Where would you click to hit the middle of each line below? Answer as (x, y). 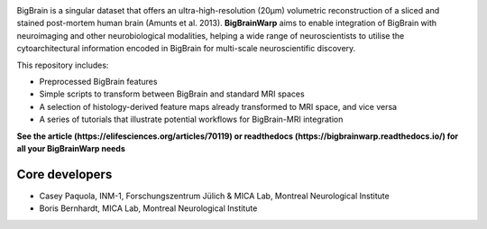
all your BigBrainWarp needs (71, 148)
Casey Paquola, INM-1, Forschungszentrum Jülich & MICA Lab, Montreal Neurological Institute (214, 196)
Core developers (64, 174)
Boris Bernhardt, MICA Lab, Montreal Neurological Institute (148, 208)
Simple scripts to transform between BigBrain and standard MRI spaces (172, 94)
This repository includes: (63, 65)
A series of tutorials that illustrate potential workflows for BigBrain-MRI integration (191, 119)
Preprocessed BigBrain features (98, 81)
